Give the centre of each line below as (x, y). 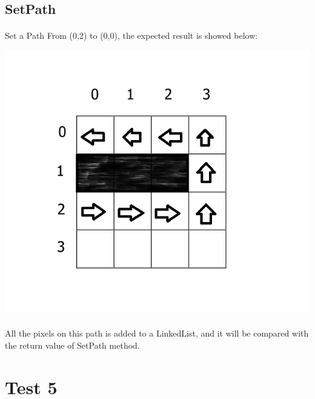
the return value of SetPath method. (72, 345)
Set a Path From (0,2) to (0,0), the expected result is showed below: (131, 35)
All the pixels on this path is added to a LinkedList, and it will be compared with (157, 333)
